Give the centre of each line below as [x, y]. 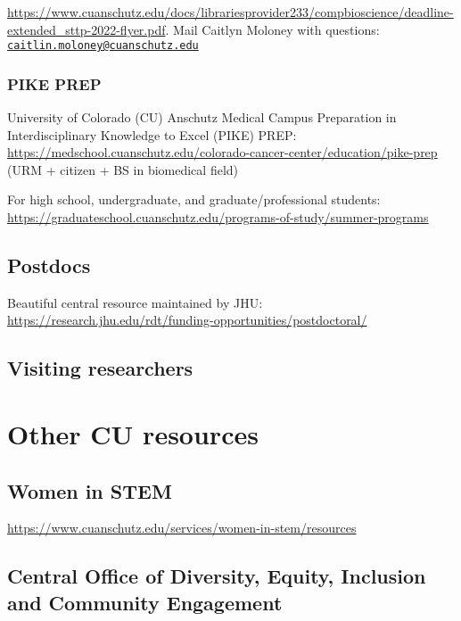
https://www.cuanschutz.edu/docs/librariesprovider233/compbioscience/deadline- [230, 12]
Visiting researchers [100, 368]
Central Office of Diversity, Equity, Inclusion [217, 576]
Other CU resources [133, 433]
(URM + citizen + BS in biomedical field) [123, 169]
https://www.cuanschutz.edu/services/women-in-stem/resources [182, 528]
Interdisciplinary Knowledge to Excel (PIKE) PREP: [152, 134]
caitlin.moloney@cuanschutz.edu [103, 46]
